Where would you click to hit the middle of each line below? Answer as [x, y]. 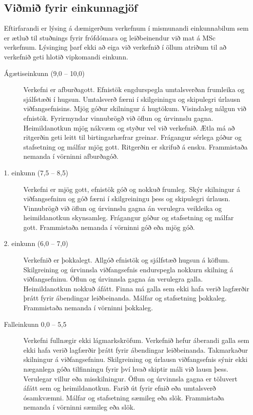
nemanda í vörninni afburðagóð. [71, 156]
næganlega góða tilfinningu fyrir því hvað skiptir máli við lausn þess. [126, 369]
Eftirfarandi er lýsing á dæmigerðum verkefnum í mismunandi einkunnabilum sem [126, 28]
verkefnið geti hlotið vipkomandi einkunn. [66, 56]
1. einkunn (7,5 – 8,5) [36, 172]
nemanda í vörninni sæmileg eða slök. [79, 407]
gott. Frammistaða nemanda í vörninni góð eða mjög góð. [109, 227]
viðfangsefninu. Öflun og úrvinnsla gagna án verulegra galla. [113, 279]
